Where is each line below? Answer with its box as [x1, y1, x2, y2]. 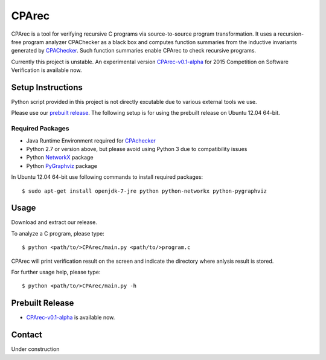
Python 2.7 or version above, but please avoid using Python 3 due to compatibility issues [26, 145, 248, 152]
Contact [11, 330, 42, 340]
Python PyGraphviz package [26, 162, 98, 169]
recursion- [278, 30, 304, 37]
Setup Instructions [11, 82, 83, 92]
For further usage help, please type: [11, 268, 101, 275]
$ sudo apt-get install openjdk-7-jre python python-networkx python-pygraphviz [22, 187, 267, 194]
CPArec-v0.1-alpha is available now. [26, 314, 115, 321]
